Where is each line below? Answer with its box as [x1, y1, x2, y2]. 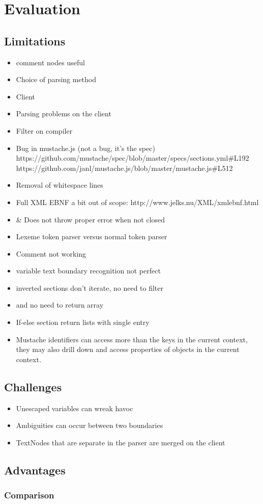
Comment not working [16, 248, 86, 259]
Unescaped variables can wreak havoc [16, 402, 133, 413]
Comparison [4, 489, 54, 501]
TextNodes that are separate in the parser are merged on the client [16, 437, 225, 447]
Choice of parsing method [16, 74, 97, 85]
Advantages [4, 462, 66, 477]
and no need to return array [16, 299, 104, 310]
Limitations [4, 33, 66, 48]
